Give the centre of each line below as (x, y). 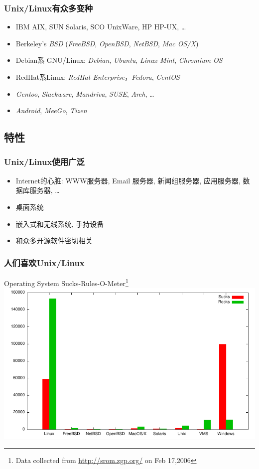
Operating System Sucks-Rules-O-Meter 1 (66, 282)
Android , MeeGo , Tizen (51, 110)
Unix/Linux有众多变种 (49, 8)
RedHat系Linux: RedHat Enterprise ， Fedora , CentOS (98, 77)
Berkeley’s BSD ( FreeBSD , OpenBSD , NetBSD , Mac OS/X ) (107, 43)
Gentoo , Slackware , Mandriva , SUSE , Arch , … (85, 93)
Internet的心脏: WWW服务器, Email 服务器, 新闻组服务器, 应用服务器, (128, 180)
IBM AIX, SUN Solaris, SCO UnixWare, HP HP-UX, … (101, 27)
